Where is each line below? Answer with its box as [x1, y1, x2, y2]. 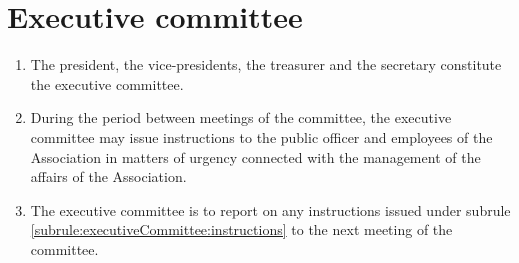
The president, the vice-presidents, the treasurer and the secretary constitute [30, 54, 502, 75]
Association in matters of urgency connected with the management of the [30, 146, 481, 167]
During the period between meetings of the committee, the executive [30, 107, 452, 128]
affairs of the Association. [30, 166, 187, 187]
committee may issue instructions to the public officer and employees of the [30, 126, 493, 147]
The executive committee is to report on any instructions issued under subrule [30, 199, 511, 220]
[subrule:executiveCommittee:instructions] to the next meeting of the [30, 219, 453, 240]
